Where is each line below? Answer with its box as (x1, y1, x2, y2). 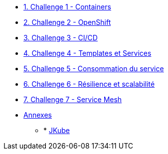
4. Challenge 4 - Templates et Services (23, 49, 152, 57)
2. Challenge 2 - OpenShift (23, 18, 111, 26)
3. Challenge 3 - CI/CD (23, 33, 98, 42)
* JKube (43, 126, 70, 135)
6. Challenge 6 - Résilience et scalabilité (23, 80, 155, 88)
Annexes (23, 111, 52, 119)
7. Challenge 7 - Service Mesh (23, 95, 122, 104)
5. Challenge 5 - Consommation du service (23, 64, 164, 73)
